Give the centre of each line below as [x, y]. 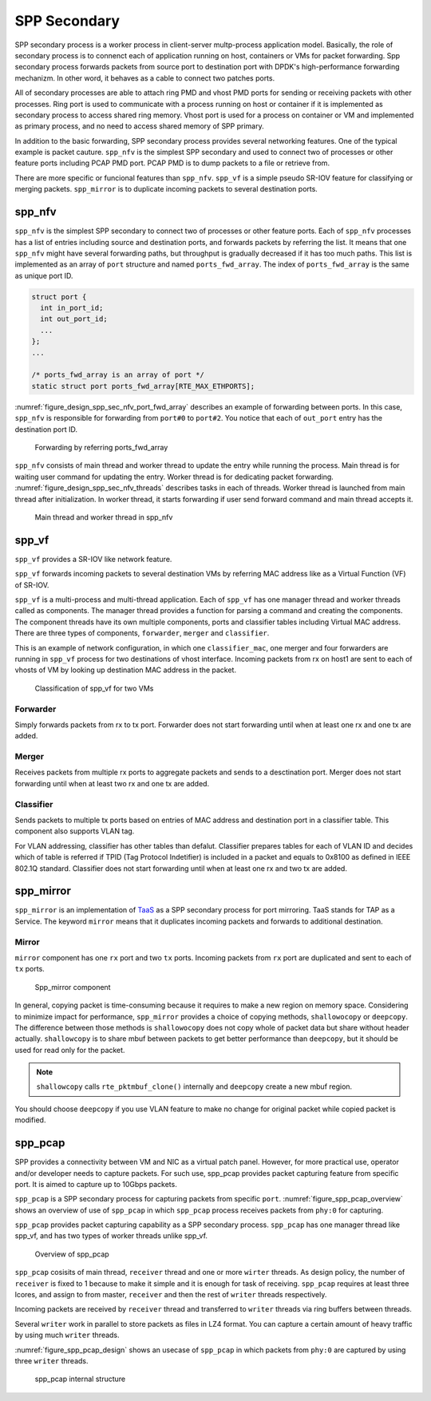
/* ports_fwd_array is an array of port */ [118, 375]
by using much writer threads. [67, 1335]
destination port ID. [46, 429]
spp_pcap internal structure [80, 1379]
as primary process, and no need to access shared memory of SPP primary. [139, 126]
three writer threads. [51, 1361]
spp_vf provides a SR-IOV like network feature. [93, 559]
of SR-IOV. [32, 585]
